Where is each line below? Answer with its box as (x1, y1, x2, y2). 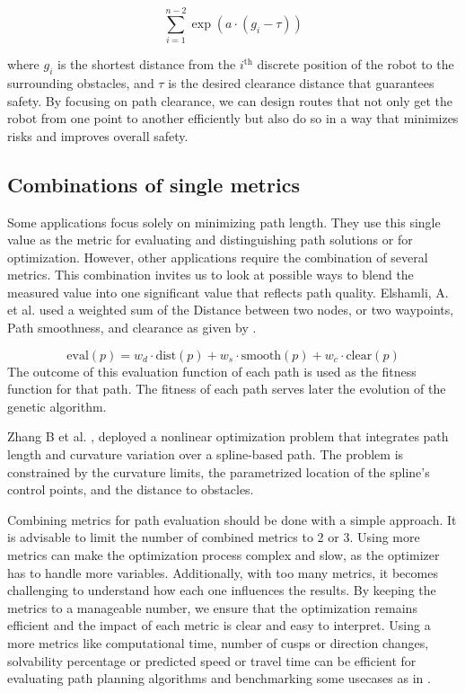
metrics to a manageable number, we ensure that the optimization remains (7, 598, 417, 617)
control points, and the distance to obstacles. (7, 480, 254, 499)
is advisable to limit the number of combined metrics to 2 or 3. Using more (7, 528, 420, 546)
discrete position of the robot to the (257, 55, 454, 74)
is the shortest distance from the (57, 55, 236, 74)
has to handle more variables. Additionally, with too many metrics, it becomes (7, 563, 438, 582)
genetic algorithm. (7, 396, 107, 415)
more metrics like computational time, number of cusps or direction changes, (7, 633, 429, 652)
